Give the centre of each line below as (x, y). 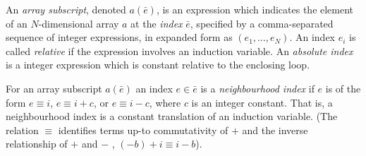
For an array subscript (54, 88)
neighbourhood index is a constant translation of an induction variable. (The (172, 116)
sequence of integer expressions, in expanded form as (119, 37)
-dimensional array (79, 23)
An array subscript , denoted (66, 9)
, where (165, 102)
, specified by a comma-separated (262, 23)
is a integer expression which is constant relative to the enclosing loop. (158, 65)
